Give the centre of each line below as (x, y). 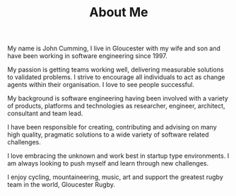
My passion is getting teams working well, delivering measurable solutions (116, 70)
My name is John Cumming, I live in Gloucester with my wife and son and (114, 48)
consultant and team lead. (45, 113)
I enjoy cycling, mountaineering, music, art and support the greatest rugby (116, 177)
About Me (119, 12)
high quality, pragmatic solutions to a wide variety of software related (108, 134)
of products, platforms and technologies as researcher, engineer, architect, (116, 106)
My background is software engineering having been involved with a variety (118, 98)
